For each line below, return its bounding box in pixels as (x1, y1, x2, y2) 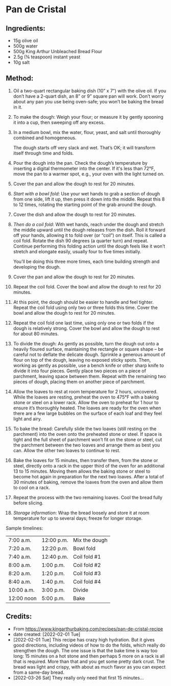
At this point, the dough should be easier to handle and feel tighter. (13, 299, 154, 305)
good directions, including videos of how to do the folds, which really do (13, 642, 165, 648)
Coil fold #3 (72, 569, 101, 577)
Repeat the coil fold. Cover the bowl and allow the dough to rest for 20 (13, 283, 161, 290)
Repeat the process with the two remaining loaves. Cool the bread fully (13, 494, 163, 500)
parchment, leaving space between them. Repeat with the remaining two (13, 373, 166, 379)
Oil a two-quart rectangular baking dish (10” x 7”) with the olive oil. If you (13, 87, 166, 94)
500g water (13, 43, 38, 49)
